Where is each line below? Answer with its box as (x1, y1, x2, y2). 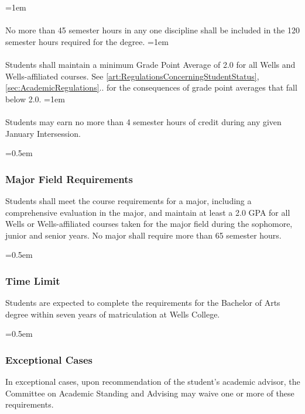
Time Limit (5, 273, 60, 288)
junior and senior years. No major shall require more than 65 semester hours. (5, 229, 282, 241)
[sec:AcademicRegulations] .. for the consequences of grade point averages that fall (5, 81, 297, 94)
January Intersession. (5, 127, 81, 139)
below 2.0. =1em (5, 92, 65, 105)
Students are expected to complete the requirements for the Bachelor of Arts (5, 296, 280, 309)
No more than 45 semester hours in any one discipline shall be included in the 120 (5, 24, 300, 36)
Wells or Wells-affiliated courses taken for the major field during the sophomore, (5, 218, 293, 230)
